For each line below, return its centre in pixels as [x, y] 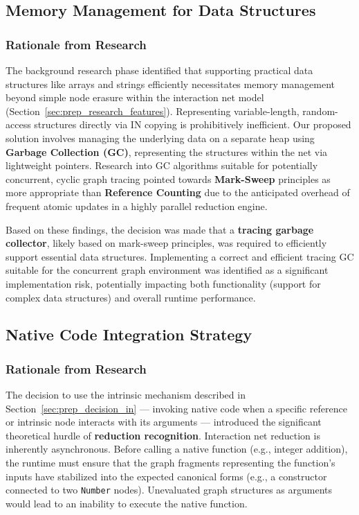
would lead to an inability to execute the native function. [127, 503]
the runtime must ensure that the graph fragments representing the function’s [171, 463]
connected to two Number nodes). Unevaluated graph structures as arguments [169, 490]
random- [320, 111]
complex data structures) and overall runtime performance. [131, 297]
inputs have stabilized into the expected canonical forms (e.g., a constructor [166, 476]
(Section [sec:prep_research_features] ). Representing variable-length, [153, 111]
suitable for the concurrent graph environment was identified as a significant [167, 270]
